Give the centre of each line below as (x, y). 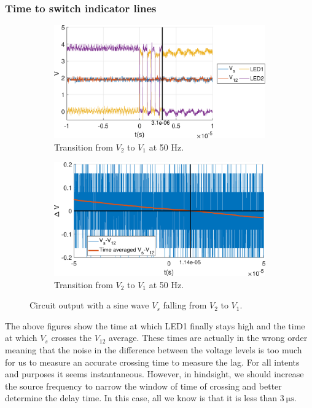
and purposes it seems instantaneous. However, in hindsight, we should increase (154, 374)
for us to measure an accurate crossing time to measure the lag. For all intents (152, 362)
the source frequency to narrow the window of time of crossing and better (143, 386)
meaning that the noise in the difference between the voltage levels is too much (154, 349)
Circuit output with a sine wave (89, 305)
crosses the (71, 338)
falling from (185, 305)
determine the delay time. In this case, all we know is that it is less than (141, 398)
